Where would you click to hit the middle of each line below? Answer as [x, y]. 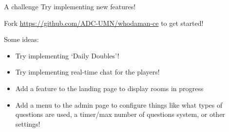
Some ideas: [21, 39]
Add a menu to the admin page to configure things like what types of [119, 104]
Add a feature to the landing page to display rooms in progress [109, 88]
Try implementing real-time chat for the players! [87, 72]
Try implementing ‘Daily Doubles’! [67, 55]
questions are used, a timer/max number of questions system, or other [120, 114]
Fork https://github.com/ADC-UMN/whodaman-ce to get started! [104, 23]
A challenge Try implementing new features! [70, 6]
